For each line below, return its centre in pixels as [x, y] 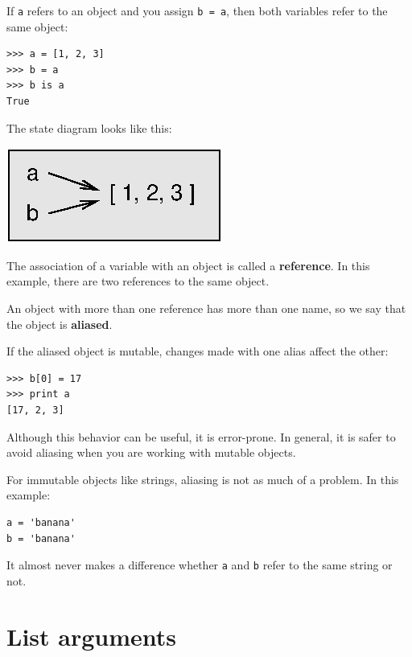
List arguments [91, 636]
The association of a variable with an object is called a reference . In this [188, 265]
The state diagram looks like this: [89, 127]
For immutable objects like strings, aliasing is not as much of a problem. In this [203, 479]
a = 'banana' [41, 522]
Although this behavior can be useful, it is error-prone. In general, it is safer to [201, 436]
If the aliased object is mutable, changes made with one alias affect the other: [198, 351]
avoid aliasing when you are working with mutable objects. [151, 452]
